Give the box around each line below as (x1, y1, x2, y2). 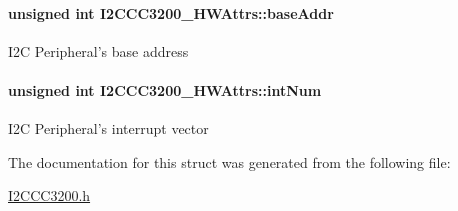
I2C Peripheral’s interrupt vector (8, 118, 209, 139)
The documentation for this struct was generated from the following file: (8, 151, 451, 172)
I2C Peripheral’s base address (8, 40, 189, 61)
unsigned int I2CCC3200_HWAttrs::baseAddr (8, 2, 334, 23)
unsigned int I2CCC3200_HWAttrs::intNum (8, 79, 322, 100)
